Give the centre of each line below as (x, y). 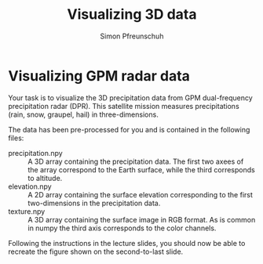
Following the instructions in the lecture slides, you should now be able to (127, 243)
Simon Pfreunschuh (132, 36)
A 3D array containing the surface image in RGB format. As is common (142, 219)
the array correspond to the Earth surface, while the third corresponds (141, 169)
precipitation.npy (35, 153)
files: (16, 138)
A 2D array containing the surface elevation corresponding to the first (141, 194)
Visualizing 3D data (132, 14)
